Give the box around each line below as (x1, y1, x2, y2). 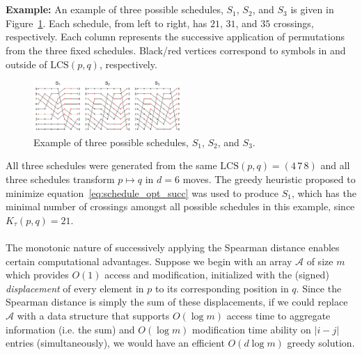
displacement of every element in (6, 281, 144, 295)
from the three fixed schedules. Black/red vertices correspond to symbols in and (6, 42, 346, 57)
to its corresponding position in (155, 281, 289, 295)
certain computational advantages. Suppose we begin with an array (6, 253, 292, 268)
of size (306, 253, 333, 268)
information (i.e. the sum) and (6, 322, 135, 336)
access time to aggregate (226, 308, 331, 322)
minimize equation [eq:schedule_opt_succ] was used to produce (6, 185, 278, 200)
